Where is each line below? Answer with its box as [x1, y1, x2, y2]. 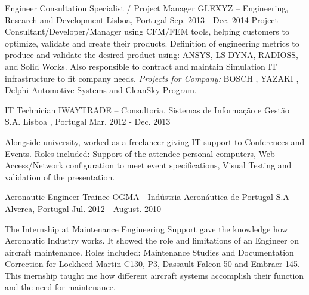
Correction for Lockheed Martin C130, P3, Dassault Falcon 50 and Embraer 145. [5, 257, 300, 270]
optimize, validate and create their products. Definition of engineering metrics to [5, 36, 299, 49]
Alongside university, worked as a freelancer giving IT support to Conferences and [5, 135, 305, 147]
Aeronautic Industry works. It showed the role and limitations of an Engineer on [5, 234, 299, 247]
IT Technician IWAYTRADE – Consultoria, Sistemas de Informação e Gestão [5, 103, 290, 116]
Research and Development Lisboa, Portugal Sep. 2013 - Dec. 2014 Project [5, 13, 279, 26]
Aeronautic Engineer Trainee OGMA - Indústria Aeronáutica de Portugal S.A [5, 190, 289, 203]
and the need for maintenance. [5, 281, 116, 293]
